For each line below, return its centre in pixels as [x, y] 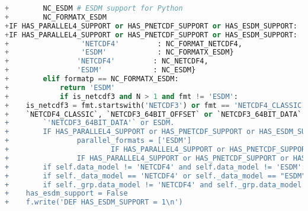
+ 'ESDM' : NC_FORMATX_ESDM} [119, 52]
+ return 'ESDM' [60, 87]
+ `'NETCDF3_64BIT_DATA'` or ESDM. [90, 123]
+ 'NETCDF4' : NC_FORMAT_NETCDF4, [123, 44]
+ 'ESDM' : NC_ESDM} [100, 70]
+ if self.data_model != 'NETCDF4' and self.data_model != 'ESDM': [155, 167]
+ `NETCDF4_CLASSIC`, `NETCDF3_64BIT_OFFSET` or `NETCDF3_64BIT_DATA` [153, 114]
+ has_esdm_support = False [66, 194]
